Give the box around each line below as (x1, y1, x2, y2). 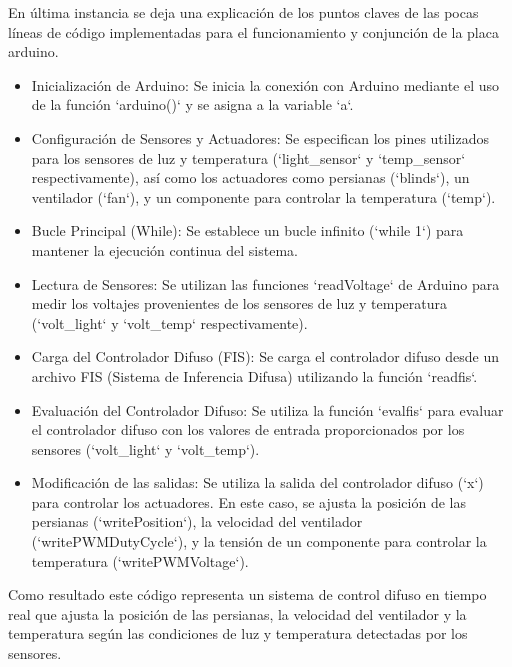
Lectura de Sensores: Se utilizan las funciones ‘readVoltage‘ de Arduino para (31, 273, 500, 294)
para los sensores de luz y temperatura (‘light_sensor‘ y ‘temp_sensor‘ (31, 147, 466, 168)
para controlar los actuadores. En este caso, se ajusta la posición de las (31, 491, 466, 512)
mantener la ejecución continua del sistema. (31, 239, 298, 260)
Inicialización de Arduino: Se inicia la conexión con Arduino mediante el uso (31, 74, 500, 95)
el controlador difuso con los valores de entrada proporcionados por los (31, 419, 465, 440)
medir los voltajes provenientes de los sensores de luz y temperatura (31, 293, 448, 314)
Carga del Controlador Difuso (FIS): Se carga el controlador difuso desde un (31, 346, 499, 367)
